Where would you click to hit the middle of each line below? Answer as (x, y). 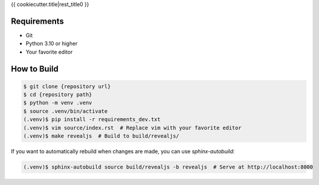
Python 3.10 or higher (52, 44)
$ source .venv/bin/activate (66, 111)
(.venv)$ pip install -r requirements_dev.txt (92, 119)
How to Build (35, 69)
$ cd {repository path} (58, 95)
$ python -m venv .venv (58, 103)
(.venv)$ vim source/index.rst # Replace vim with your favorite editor (132, 128)
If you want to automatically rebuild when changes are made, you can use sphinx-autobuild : (123, 151)
